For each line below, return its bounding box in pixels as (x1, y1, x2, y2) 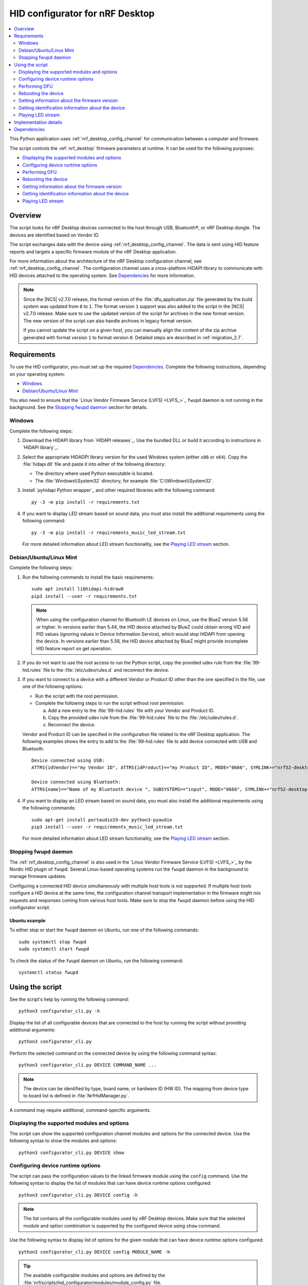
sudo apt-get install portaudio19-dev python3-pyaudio (31, 817, 172, 822)
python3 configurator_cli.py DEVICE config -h (18, 1192, 138, 1198)
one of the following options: (22, 684, 83, 690)
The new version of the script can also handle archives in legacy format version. (23, 318, 193, 324)
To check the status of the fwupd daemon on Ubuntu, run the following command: (9, 958, 183, 964)
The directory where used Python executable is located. (35, 470, 154, 476)
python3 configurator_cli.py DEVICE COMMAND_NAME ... (18, 1062, 157, 1068)
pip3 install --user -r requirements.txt (31, 593, 137, 599)
